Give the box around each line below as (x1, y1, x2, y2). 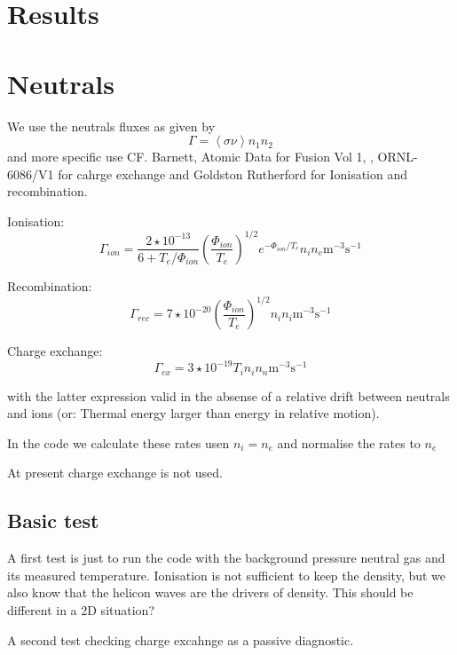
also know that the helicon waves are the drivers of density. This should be (7, 583, 414, 602)
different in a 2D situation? (7, 600, 154, 619)
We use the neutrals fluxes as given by (7, 116, 216, 135)
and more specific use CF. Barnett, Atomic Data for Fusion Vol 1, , (7, 147, 374, 166)
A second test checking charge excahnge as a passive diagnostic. (7, 630, 354, 649)
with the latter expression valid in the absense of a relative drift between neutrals (7, 386, 450, 405)
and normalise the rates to (277, 433, 421, 452)
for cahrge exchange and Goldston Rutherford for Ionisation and (58, 164, 408, 183)
